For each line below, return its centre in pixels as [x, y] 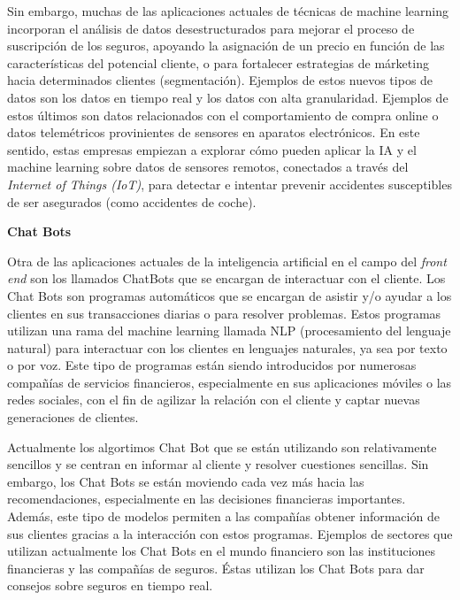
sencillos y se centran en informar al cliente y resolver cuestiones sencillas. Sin [218, 464]
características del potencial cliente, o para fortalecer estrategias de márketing [218, 62]
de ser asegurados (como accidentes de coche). [132, 201]
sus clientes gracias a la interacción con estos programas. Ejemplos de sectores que [230, 533]
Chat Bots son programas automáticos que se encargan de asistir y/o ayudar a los [230, 295]
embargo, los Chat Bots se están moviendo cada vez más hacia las [186, 481]
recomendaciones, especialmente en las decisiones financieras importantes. [207, 499]
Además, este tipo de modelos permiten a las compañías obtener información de [223, 516]
